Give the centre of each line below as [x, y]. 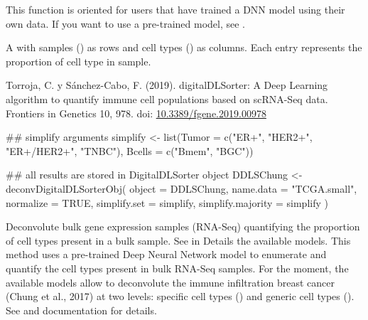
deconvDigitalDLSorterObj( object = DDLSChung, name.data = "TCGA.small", [182, 188]
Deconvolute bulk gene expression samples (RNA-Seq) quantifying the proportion [183, 226]
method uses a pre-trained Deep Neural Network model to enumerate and [166, 254]
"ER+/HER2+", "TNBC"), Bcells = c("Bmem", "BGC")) [130, 150]
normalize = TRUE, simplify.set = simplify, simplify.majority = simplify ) [167, 202]
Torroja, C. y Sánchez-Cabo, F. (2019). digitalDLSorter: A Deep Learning [167, 85]
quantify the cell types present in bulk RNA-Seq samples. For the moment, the [177, 268]
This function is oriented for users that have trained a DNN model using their [175, 9]
